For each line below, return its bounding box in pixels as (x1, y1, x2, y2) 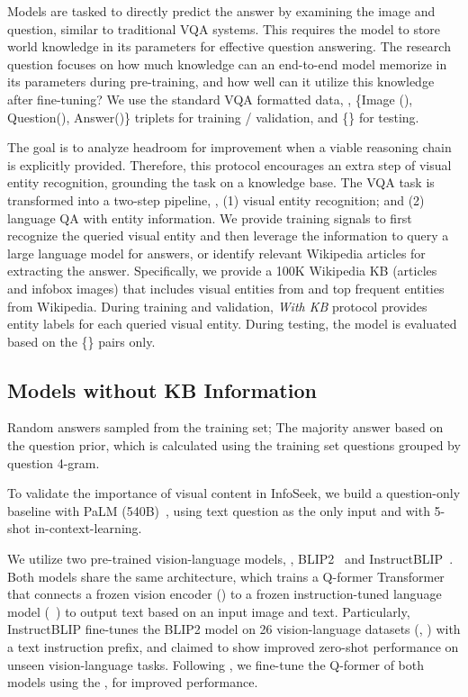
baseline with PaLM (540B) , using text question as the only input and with (7, 501, 430, 520)
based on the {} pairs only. (7, 331, 156, 350)
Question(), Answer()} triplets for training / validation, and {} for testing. (7, 107, 419, 126)
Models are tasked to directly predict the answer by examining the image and (7, 2, 436, 20)
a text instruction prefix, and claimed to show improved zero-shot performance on (7, 638, 459, 656)
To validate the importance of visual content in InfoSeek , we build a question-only (7, 484, 461, 502)
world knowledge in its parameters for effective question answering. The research (7, 37, 451, 56)
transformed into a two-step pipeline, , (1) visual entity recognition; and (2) (7, 190, 425, 209)
